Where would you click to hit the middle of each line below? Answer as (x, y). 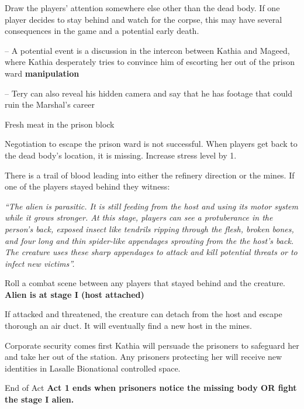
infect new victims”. (40, 263)
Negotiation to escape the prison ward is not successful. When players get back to (151, 144)
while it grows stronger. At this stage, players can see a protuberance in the (139, 217)
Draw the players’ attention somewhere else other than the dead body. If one (142, 8)
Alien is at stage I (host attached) (75, 294)
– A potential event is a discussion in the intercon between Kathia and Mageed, (147, 50)
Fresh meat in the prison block (60, 124)
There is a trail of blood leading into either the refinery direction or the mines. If (150, 175)
